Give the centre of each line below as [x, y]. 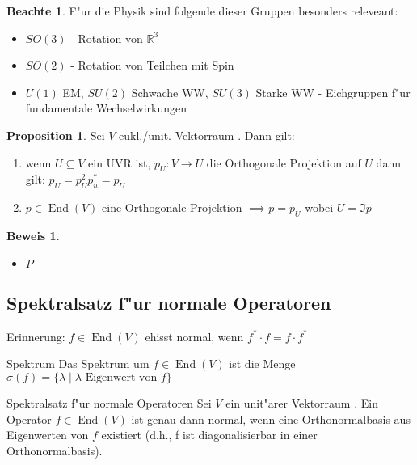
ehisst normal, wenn [194, 336]
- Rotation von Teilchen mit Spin [152, 65]
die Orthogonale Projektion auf [284, 162]
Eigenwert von [121, 377]
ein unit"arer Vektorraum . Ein [302, 402]
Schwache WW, [170, 92]
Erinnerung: [36, 336]
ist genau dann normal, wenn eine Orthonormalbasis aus [271, 418]
